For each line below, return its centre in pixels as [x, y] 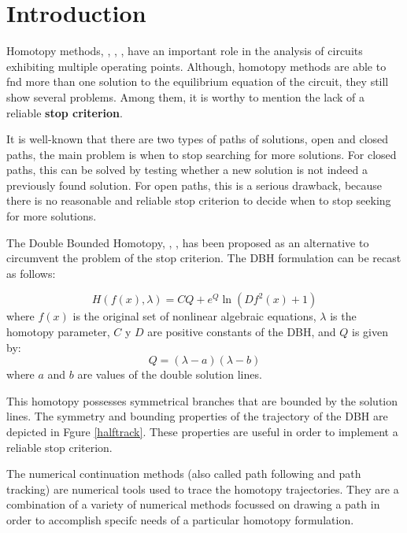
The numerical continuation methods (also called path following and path [184, 474]
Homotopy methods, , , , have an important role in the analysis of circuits [185, 51]
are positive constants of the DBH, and [242, 332]
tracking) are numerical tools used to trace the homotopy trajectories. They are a [203, 489]
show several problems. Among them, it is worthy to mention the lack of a [185, 96]
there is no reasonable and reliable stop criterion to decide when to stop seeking [199, 200]
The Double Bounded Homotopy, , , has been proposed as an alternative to [188, 242]
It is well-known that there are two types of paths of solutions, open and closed [198, 139]
